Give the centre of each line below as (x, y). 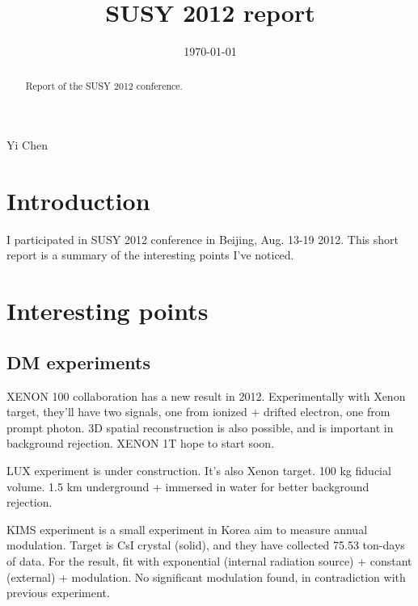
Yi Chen (27, 145)
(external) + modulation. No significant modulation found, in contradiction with (206, 577)
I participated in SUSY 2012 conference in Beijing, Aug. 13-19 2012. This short (203, 239)
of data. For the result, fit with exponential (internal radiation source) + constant (209, 561)
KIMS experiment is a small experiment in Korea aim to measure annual (187, 529)
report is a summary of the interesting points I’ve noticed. (150, 255)
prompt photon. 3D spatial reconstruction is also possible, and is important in (200, 427)
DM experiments (78, 362)
